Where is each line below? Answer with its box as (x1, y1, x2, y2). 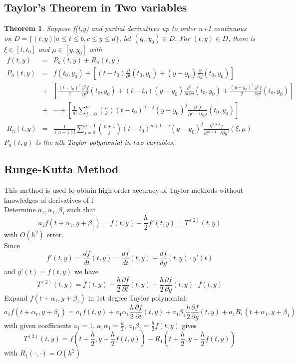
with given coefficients (4, 320, 71, 330)
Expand (4, 292, 28, 303)
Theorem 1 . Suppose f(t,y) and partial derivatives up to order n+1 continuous (4, 23, 247, 33)
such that (67, 204, 96, 215)
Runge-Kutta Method (4, 161, 119, 177)
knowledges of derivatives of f (4, 194, 94, 205)
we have (74, 266, 99, 276)
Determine (4, 204, 36, 215)
